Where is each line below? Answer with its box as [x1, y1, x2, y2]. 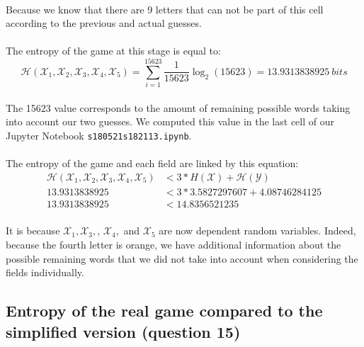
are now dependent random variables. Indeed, [159, 223, 356, 238]
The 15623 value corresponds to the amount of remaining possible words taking [6, 100, 351, 115]
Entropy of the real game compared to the [6, 300, 323, 322]
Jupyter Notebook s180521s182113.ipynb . [6, 127, 192, 142]
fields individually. [6, 265, 84, 280]
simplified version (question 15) [6, 320, 241, 342]
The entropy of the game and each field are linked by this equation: [6, 156, 299, 171]
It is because [6, 223, 60, 238]
